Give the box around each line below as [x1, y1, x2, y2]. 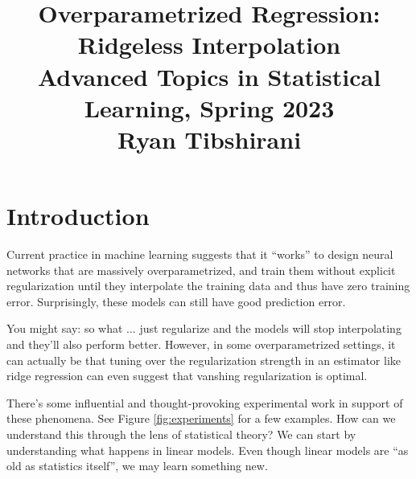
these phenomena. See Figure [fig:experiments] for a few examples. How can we [6, 410, 396, 427]
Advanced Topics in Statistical [37, 59, 381, 92]
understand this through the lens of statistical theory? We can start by [6, 426, 356, 442]
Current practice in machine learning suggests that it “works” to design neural [6, 246, 393, 263]
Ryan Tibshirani [117, 122, 302, 155]
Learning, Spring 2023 [84, 91, 335, 124]
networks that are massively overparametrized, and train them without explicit [6, 261, 396, 278]
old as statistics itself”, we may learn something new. [6, 457, 268, 474]
